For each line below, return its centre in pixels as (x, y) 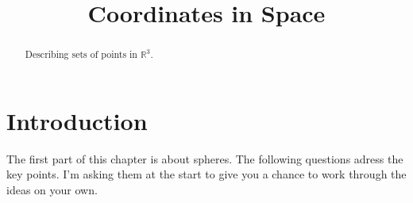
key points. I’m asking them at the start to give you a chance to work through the (206, 174)
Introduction (77, 120)
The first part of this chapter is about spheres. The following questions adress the (205, 158)
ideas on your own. (52, 189)
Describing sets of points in (81, 54)
